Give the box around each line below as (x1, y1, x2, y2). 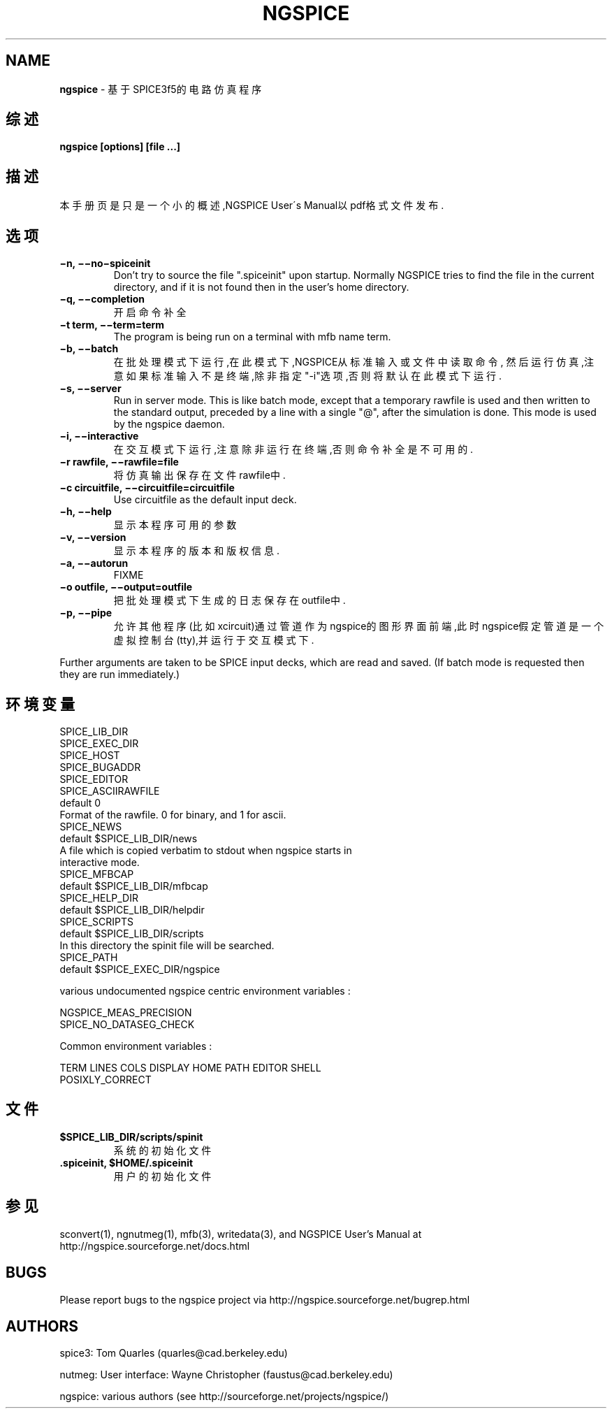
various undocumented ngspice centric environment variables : (59, 984, 351, 997)
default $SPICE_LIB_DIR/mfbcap (59, 879, 208, 892)
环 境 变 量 (6, 695, 75, 713)
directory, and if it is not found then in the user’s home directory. (113, 281, 409, 294)
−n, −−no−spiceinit (59, 257, 151, 270)
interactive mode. (59, 856, 140, 868)
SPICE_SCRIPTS (59, 915, 134, 928)
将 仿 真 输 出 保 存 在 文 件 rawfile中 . (113, 469, 286, 482)
